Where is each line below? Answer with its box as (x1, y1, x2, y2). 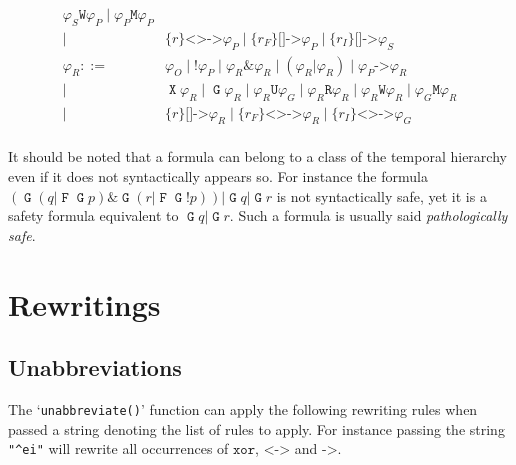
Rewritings (8, 283, 161, 324)
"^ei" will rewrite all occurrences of (8, 438, 229, 459)
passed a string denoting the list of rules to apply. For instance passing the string (8, 418, 505, 439)
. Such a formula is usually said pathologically (229, 205, 508, 226)
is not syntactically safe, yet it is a (276, 185, 487, 206)
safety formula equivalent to (8, 205, 179, 226)
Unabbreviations (8, 352, 182, 383)
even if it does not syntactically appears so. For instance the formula (8, 165, 428, 186)
